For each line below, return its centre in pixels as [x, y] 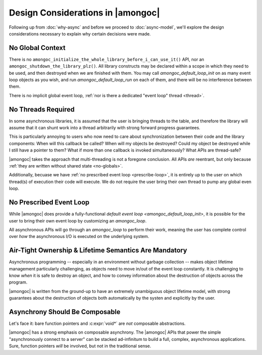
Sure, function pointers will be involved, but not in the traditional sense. [80, 346]
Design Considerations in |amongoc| [84, 13]
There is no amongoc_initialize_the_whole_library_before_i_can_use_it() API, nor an [107, 59]
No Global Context [37, 48]
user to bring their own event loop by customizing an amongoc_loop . [78, 220]
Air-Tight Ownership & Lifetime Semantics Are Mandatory [98, 250]
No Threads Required [42, 109]
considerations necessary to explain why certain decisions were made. [80, 34]
